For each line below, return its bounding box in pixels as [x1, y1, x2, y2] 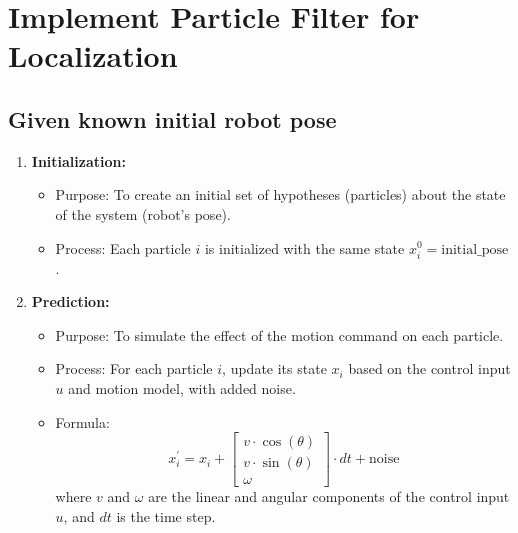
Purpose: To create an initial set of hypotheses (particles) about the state [55, 184, 506, 205]
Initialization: [31, 150, 126, 171]
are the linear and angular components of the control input [148, 486, 510, 507]
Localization [8, 35, 178, 76]
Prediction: [31, 291, 110, 312]
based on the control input [348, 358, 511, 379]
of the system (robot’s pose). [55, 203, 231, 224]
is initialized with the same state [204, 237, 405, 258]
